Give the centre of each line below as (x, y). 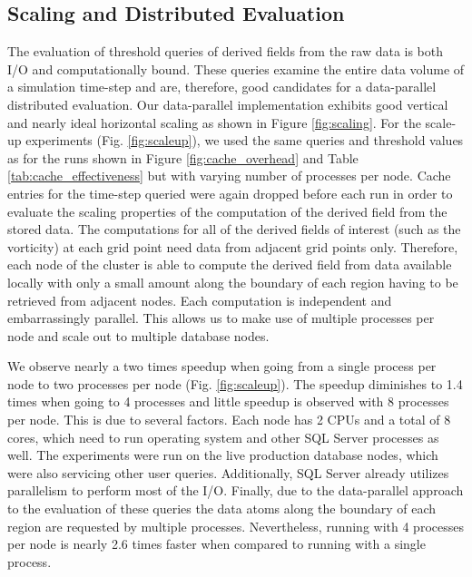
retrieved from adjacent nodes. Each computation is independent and (200, 300)
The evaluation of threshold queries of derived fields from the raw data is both (226, 51)
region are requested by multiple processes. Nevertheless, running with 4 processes (236, 526)
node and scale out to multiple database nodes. (138, 335)
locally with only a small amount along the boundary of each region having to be (233, 282)
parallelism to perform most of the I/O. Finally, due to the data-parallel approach (236, 490)
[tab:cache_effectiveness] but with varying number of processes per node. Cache (229, 176)
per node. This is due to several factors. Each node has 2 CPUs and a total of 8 (229, 420)
